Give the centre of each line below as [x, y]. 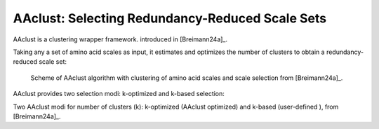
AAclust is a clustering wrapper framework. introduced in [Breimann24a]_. [120, 39]
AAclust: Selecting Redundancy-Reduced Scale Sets [169, 18]
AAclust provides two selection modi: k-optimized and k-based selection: [119, 94]
